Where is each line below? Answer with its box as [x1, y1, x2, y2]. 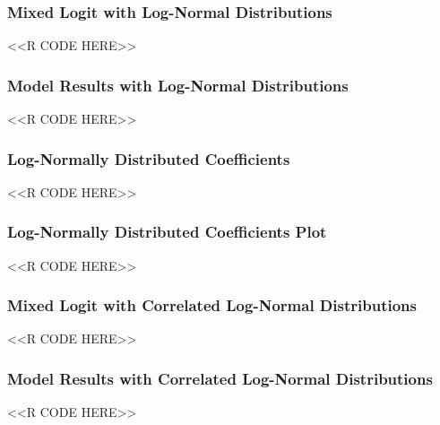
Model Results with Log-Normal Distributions [7, 74, 349, 96]
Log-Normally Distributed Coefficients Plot [7, 221, 327, 243]
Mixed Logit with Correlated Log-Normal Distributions [7, 294, 417, 317]
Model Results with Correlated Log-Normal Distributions [7, 367, 433, 389]
